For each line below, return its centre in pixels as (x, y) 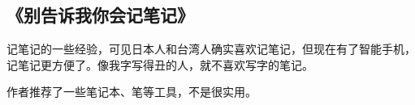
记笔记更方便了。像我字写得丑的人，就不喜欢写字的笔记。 (160, 64)
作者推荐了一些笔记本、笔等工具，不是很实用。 (132, 92)
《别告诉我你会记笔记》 (100, 15)
